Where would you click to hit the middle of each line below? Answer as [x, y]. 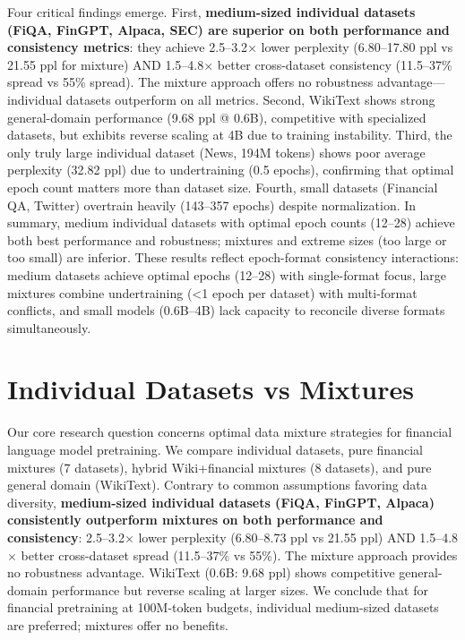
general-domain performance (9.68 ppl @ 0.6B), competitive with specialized [217, 117]
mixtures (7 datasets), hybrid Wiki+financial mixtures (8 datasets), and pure [220, 467]
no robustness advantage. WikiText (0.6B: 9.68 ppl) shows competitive [201, 572]
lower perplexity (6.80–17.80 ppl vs [357, 47]
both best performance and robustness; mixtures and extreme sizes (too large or [227, 239]
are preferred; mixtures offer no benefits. [118, 624]
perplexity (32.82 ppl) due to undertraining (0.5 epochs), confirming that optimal [231, 170]
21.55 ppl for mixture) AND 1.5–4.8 [106, 64]
